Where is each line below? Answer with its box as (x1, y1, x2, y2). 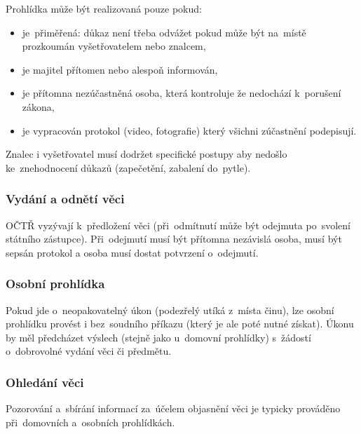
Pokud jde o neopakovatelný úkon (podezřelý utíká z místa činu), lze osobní (6, 302, 334, 317)
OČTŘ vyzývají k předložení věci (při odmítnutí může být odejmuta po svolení (6, 217, 350, 232)
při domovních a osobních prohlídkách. (6, 414, 175, 429)
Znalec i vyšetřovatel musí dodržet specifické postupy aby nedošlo (6, 147, 287, 161)
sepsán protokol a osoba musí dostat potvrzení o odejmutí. (6, 245, 259, 259)
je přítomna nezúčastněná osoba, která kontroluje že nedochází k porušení (22, 86, 341, 100)
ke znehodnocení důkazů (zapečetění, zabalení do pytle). (6, 160, 251, 175)
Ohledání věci (6, 373, 84, 391)
